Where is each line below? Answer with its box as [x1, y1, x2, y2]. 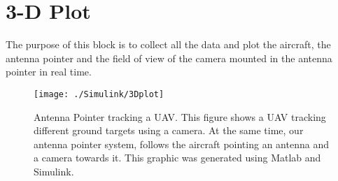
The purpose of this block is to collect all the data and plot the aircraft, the [6, 37, 331, 52]
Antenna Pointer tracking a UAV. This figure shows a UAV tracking [34, 109, 326, 124]
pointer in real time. [6, 64, 92, 79]
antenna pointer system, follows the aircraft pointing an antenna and [34, 136, 329, 151]
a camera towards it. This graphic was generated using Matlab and [34, 150, 321, 165]
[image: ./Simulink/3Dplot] [34, 89, 164, 99]
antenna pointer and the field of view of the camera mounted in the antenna [6, 50, 332, 65]
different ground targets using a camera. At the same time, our [34, 123, 304, 138]
